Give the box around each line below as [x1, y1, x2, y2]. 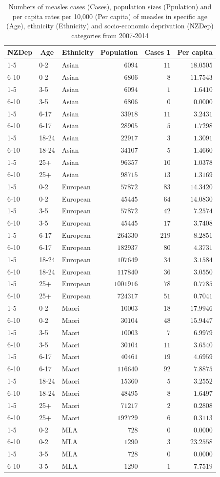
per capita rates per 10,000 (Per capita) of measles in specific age [12, 11, 208, 21]
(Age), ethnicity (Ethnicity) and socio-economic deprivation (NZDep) [6, 21, 214, 31]
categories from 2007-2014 [71, 30, 149, 40]
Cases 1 [144, 47, 171, 57]
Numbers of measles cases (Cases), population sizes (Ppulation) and [8, 1, 212, 11]
